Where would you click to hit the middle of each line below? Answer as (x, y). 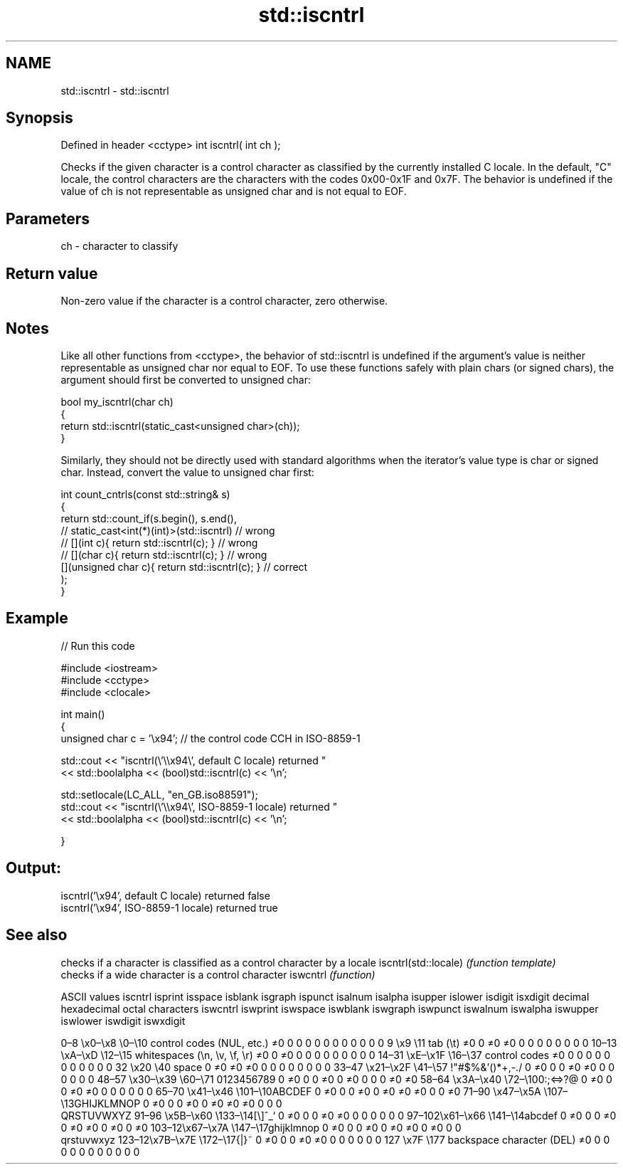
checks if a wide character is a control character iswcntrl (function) (218, 974)
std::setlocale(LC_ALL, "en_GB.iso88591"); (159, 794)
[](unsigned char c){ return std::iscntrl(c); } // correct (184, 566)
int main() (83, 714)
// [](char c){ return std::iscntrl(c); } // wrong (164, 554)
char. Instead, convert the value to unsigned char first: (187, 472)
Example (37, 618)
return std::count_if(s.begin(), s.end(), (149, 518)
